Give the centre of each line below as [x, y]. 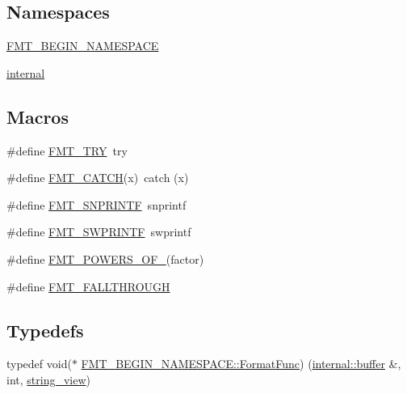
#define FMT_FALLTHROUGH [88, 286]
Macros [38, 116]
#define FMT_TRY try [67, 150]
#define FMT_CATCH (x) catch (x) [98, 178]
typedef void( [39, 364]
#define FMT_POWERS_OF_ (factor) [105, 258]
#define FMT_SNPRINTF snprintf [97, 204]
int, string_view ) [48, 379]
